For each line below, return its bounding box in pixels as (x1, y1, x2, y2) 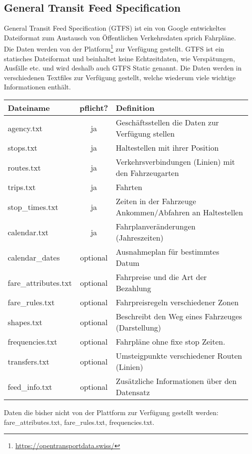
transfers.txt (8, 355, 49, 367)
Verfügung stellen (116, 128, 175, 140)
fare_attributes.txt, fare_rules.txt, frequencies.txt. (4, 417, 155, 427)
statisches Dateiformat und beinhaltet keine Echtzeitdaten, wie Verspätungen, (4, 53, 235, 63)
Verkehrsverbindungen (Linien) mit (116, 156, 235, 168)
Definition (116, 102, 155, 114)
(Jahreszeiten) (116, 232, 164, 244)
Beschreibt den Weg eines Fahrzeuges (116, 311, 242, 322)
